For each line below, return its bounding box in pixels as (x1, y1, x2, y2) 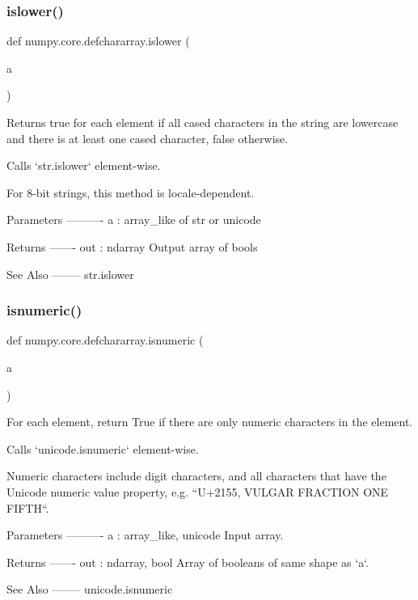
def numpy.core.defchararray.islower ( (6, 32, 190, 49)
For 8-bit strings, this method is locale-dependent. (6, 184, 255, 201)
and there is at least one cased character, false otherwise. (6, 129, 289, 146)
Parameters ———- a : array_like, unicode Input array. (6, 526, 284, 543)
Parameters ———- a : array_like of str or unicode (6, 211, 261, 228)
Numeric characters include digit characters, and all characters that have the (6, 467, 386, 484)
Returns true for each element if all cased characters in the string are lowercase (6, 114, 399, 130)
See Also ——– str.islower (6, 265, 134, 282)
